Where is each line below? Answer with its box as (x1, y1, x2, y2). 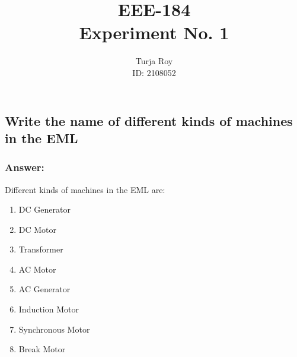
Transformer (18, 243, 63, 255)
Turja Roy (135, 55, 173, 67)
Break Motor (18, 343, 66, 355)
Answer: (5, 160, 44, 175)
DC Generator (18, 203, 71, 216)
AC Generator (18, 283, 71, 295)
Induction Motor (18, 303, 79, 315)
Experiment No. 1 (79, 20, 229, 45)
